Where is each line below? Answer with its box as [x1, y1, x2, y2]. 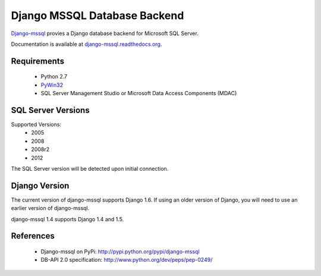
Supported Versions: [11, 121, 62, 128]
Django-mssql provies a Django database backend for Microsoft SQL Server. [11, 30, 199, 37]
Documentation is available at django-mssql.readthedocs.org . [11, 40, 162, 48]
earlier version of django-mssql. [11, 205, 90, 212]
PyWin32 [40, 81, 64, 89]
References [11, 231, 55, 241]
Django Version [11, 180, 70, 190]
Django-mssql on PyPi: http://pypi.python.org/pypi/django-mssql [40, 248, 200, 255]
